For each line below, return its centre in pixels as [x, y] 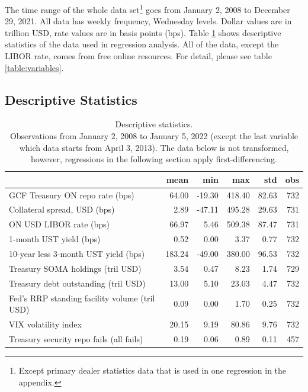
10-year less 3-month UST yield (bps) [77, 254]
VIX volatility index [45, 324]
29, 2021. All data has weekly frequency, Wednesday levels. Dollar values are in [148, 21]
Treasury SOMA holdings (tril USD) [75, 268]
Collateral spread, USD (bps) [62, 209]
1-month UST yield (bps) [55, 239]
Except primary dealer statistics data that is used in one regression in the [153, 370]
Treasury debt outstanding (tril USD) [77, 283]
